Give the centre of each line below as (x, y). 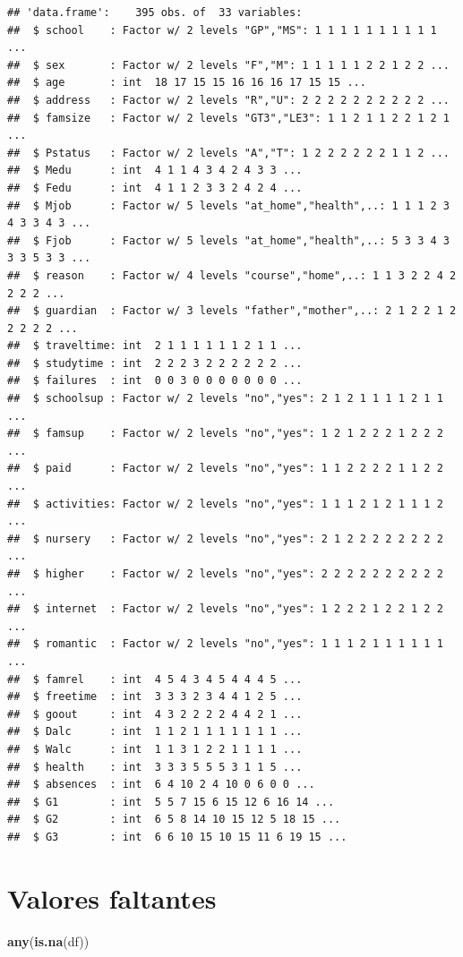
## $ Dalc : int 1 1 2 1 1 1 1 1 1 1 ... (155, 732)
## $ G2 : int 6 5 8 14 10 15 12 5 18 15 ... (174, 820)
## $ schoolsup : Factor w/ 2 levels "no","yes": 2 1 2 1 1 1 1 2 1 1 (225, 399)
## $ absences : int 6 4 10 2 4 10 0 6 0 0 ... (161, 785)
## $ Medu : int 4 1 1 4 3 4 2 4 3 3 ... (155, 171)
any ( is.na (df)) (48, 940)
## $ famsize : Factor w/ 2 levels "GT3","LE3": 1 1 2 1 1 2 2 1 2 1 (228, 118)
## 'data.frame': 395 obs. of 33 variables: (155, 13)
